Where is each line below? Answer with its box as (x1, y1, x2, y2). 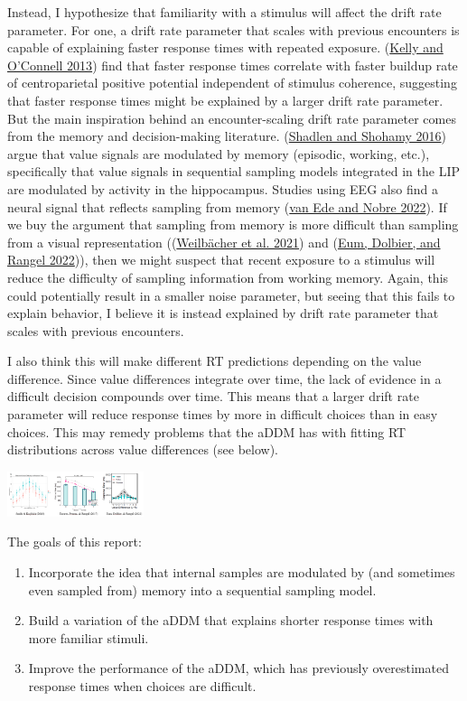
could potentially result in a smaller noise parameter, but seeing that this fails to (7, 285, 455, 304)
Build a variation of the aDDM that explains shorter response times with (28, 611, 434, 630)
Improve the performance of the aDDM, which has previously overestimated (28, 659, 449, 678)
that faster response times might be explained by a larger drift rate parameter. (7, 90, 444, 109)
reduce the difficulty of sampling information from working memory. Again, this (7, 267, 449, 286)
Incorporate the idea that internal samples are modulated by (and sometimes (28, 562, 455, 581)
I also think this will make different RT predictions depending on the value (7, 351, 422, 370)
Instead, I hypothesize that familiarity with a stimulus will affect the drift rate (7, 3, 442, 21)
